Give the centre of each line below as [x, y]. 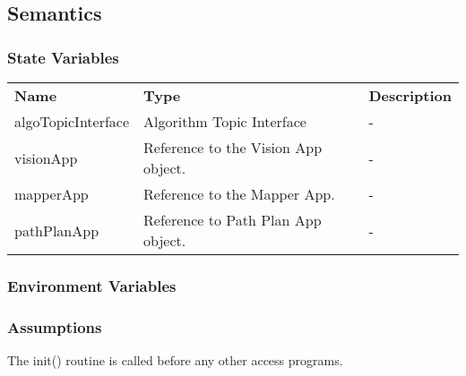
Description [410, 95]
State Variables [63, 57]
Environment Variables [92, 285]
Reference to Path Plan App [233, 220]
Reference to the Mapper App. [239, 194]
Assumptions [55, 326]
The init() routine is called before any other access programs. [175, 360]
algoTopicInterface [72, 121]
